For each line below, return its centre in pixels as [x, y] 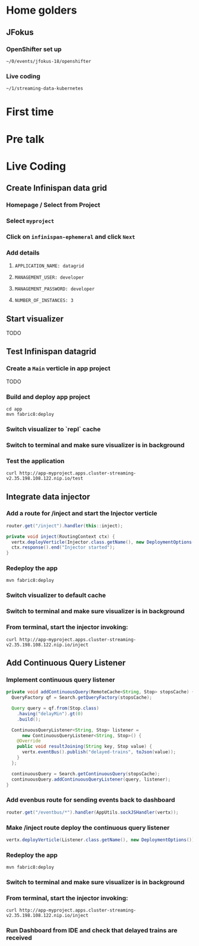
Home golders [41, 10]
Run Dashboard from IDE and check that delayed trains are [92, 931]
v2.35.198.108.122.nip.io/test [45, 479]
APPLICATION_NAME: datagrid [49, 266]
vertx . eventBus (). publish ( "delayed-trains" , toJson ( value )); [99, 752]
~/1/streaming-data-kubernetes [45, 89]
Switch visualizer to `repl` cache [53, 429]
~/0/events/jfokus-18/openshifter [49, 61]
